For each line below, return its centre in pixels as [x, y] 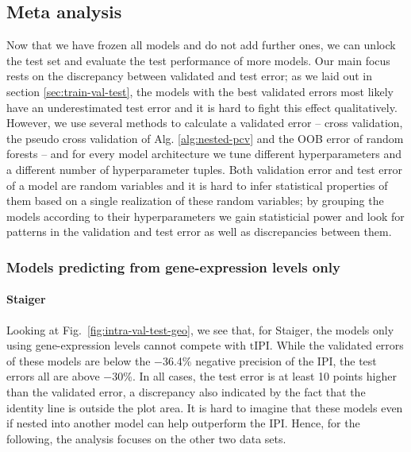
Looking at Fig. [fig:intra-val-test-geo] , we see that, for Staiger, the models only [200, 329]
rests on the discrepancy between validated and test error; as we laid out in [189, 76]
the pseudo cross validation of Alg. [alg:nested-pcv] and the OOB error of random [205, 138]
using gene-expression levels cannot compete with [127, 345]
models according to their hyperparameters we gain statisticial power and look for [205, 216]
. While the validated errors [336, 345]
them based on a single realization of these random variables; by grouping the [195, 201]
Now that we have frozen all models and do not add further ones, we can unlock [201, 45]
